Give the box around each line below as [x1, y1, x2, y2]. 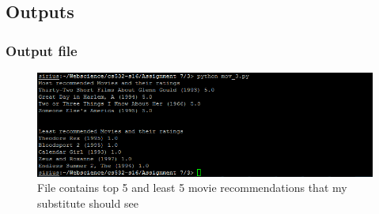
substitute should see [37, 195, 138, 212]
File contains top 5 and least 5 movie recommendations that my [37, 179, 347, 196]
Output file [6, 40, 78, 60]
